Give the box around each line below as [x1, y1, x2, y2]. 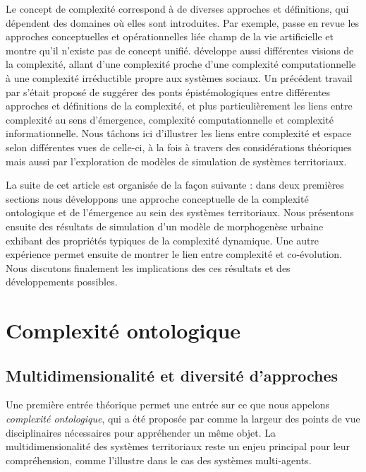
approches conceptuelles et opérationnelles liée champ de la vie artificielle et [6, 29, 334, 44]
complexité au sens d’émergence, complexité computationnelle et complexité [6, 112, 334, 126]
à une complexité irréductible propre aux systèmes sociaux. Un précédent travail [6, 70, 353, 85]
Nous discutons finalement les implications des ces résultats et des [6, 260, 291, 275]
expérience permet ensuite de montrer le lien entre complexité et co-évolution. [6, 247, 342, 261]
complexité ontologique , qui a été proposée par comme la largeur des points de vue [6, 411, 360, 426]
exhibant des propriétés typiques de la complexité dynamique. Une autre [6, 232, 319, 247]
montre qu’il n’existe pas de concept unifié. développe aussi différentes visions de [6, 42, 354, 57]
